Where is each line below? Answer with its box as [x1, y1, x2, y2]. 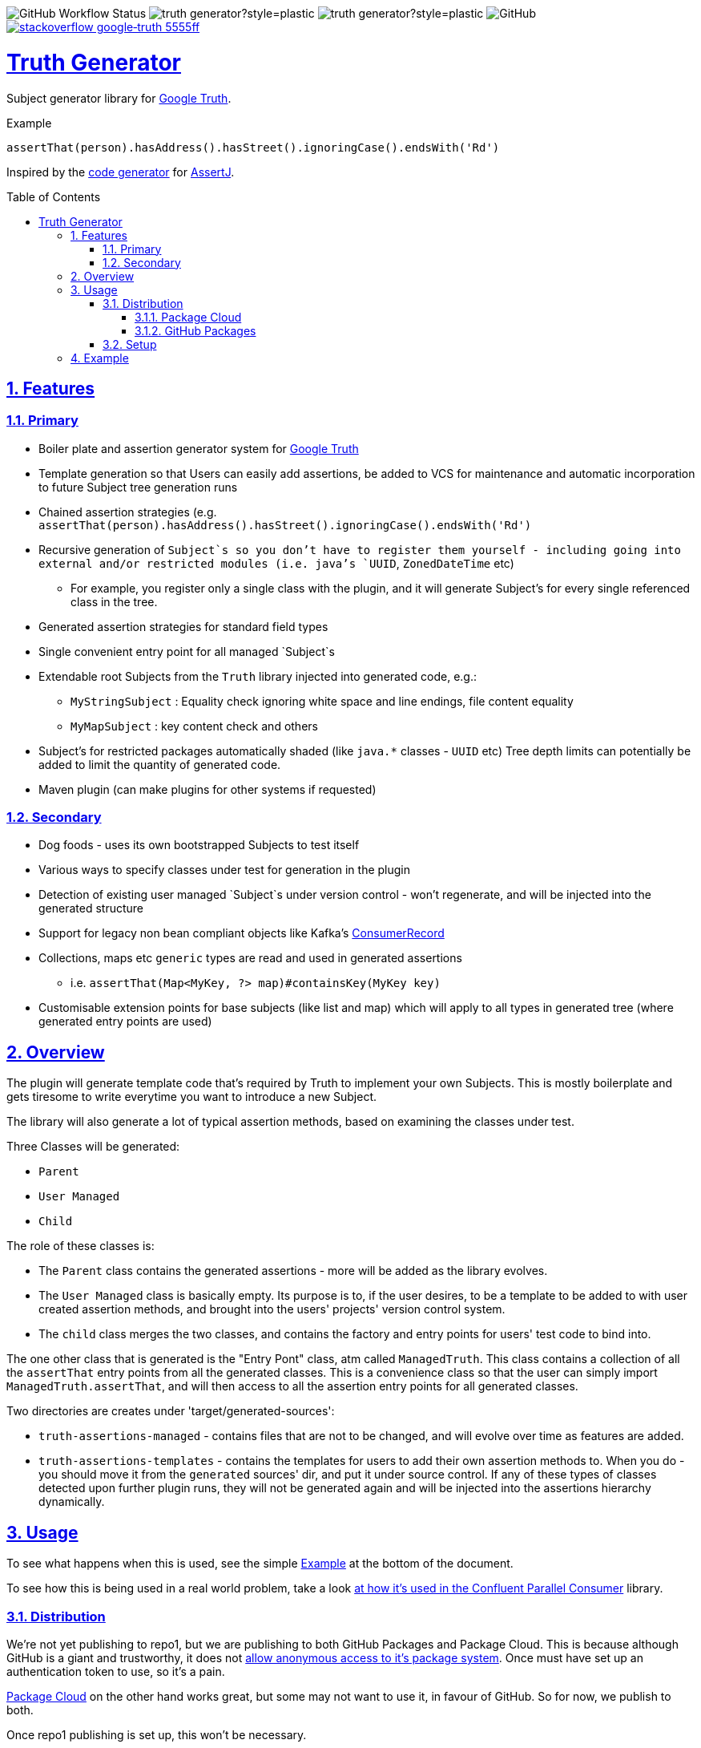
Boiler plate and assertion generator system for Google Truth [38, 441, 359, 455]
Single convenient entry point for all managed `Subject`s [38, 644, 335, 658]
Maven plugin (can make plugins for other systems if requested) [38, 782, 377, 796]
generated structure [38, 901, 144, 916]
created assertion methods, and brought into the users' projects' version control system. [38, 1302, 506, 1317]
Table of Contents [6, 189, 101, 204]
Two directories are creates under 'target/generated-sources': [6, 1404, 335, 1418]
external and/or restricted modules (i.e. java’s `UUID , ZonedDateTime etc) [38, 556, 514, 570]
